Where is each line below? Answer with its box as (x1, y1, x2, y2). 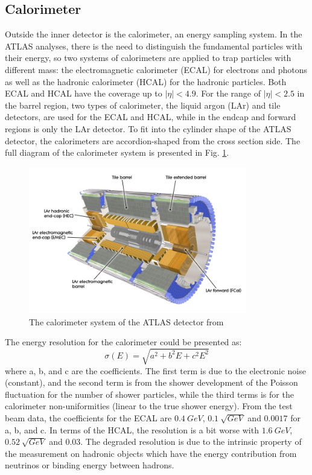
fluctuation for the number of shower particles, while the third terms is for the (5, 387, 294, 400)
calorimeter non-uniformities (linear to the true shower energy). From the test (5, 400, 293, 412)
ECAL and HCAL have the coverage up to (5, 87, 162, 100)
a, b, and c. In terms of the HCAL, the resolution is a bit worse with (5, 423, 259, 436)
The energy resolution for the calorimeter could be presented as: (5, 336, 242, 348)
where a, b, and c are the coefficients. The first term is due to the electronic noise (5, 364, 306, 377)
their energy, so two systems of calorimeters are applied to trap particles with (5, 51, 291, 64)
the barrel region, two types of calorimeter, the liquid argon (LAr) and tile (5, 98, 281, 111)
